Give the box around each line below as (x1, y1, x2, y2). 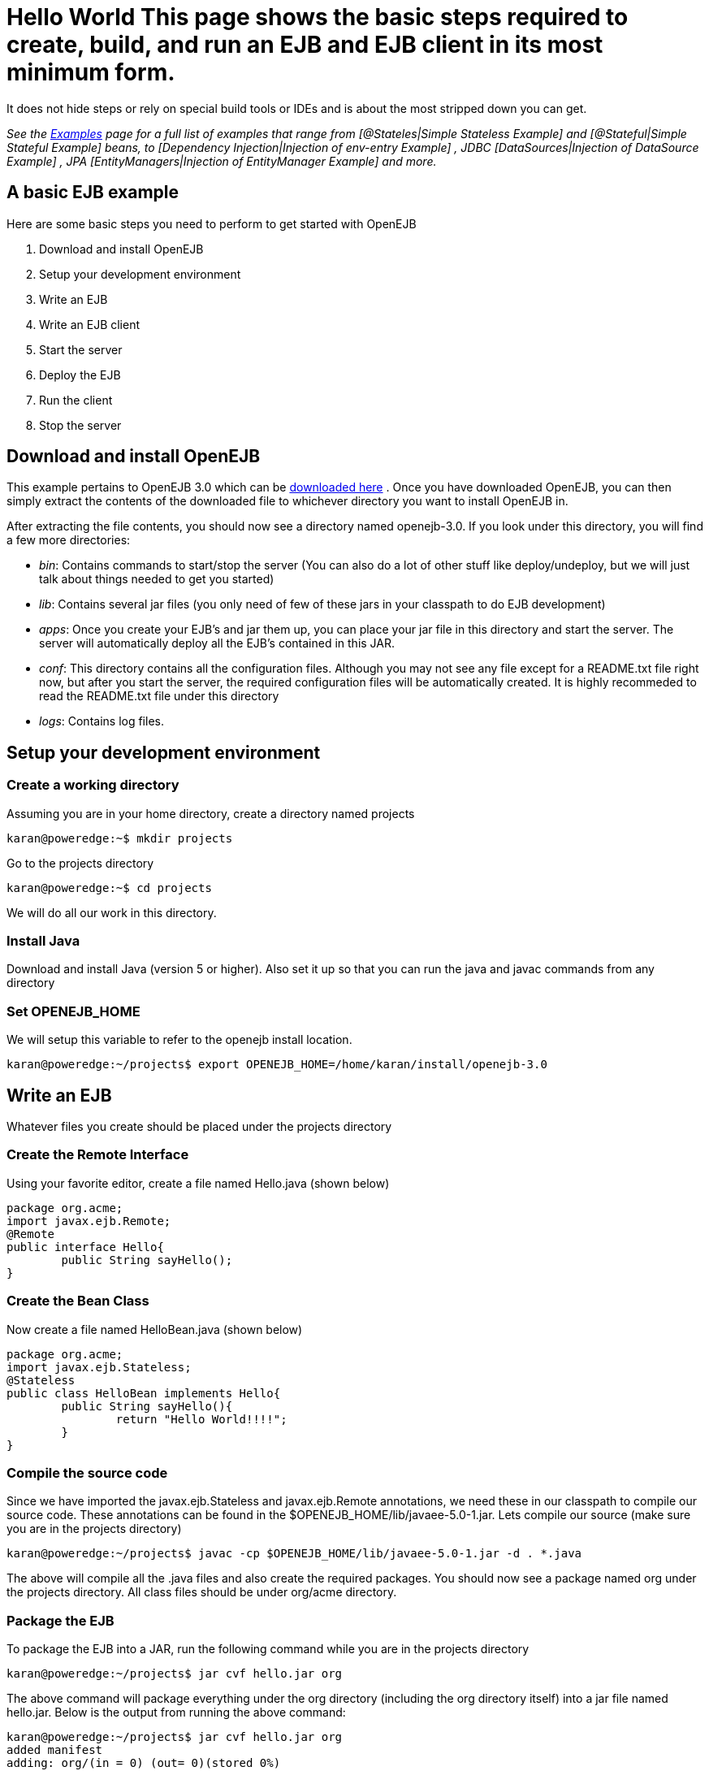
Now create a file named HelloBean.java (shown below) (6, 1322, 303, 1336)
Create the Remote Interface (6, 1146, 189, 1163)
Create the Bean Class (6, 1293, 149, 1310)
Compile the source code (6, 1464, 168, 1481)
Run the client (39, 392, 113, 407)
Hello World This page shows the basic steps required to (6, 3, 629, 31)
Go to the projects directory (6, 855, 154, 870)
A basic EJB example (6, 182, 179, 203)
